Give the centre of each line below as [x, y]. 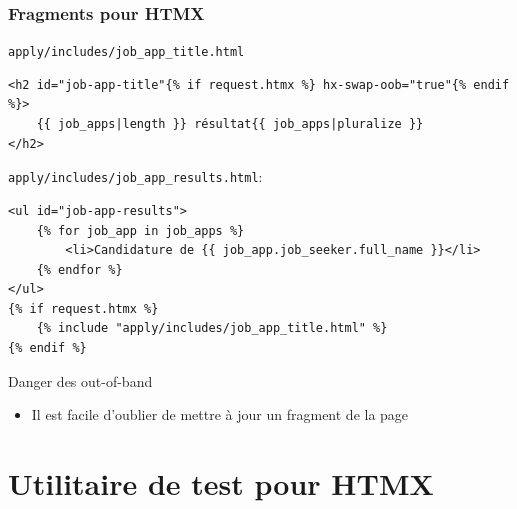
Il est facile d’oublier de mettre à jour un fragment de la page [220, 414]
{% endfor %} [79, 269]
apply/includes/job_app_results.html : [135, 176]
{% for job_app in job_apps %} [140, 230]
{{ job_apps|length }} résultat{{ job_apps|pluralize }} [230, 124]
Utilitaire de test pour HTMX [221, 483]
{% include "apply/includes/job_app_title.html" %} [212, 328]
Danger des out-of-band [80, 380]
